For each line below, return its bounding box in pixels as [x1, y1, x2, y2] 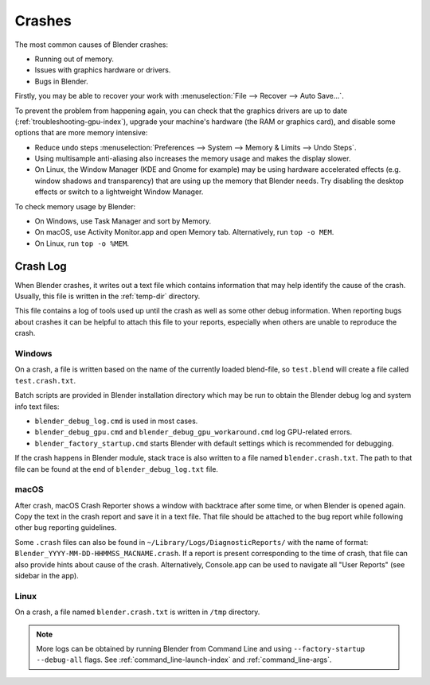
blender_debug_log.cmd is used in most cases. [34, 416, 198, 426]
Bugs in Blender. [34, 76, 89, 86]
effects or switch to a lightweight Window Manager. [34, 187, 204, 197]
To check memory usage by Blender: [14, 201, 136, 211]
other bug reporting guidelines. [14, 523, 117, 532]
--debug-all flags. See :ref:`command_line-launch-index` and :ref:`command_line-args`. [36, 655, 332, 664]
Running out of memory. [34, 54, 115, 64]
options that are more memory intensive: [14, 128, 148, 138]
